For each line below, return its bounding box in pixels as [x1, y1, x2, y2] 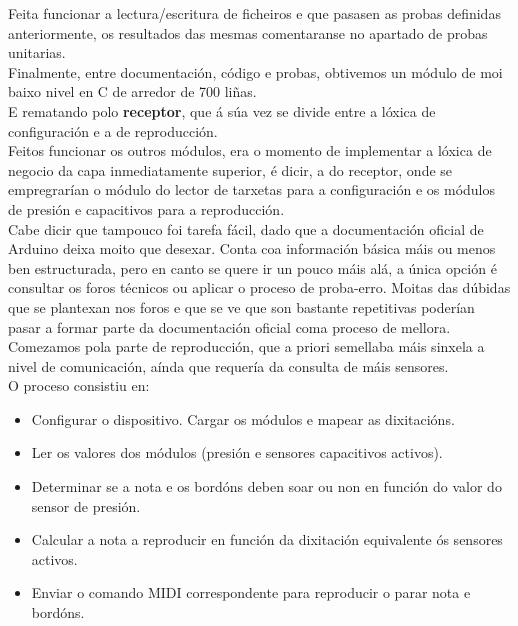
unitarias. [8, 42, 66, 63]
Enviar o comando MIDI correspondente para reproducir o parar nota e [31, 582, 471, 603]
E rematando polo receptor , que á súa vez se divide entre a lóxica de [8, 100, 436, 121]
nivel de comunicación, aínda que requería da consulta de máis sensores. [8, 355, 449, 376]
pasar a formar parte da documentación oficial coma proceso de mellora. [8, 316, 451, 337]
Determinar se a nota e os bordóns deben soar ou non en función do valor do [31, 476, 502, 497]
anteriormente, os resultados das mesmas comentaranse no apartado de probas [8, 22, 488, 43]
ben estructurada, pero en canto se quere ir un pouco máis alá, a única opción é [8, 257, 497, 278]
